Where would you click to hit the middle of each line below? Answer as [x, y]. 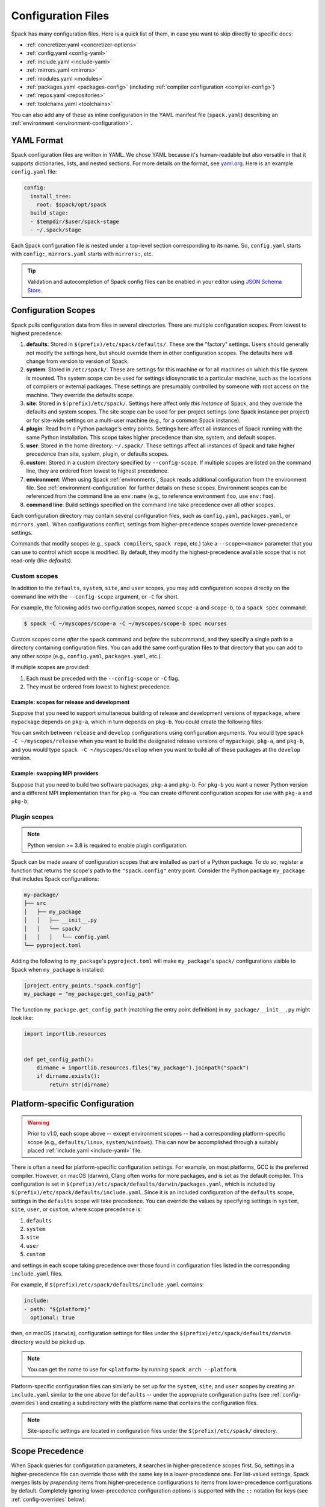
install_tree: [51, 196]
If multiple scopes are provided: [51, 667]
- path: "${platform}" [57, 1309]
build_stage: [49, 213]
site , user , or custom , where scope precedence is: [76, 1209]
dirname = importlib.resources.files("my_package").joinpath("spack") [143, 1068]
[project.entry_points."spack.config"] [82, 985]
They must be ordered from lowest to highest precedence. [99, 687]
